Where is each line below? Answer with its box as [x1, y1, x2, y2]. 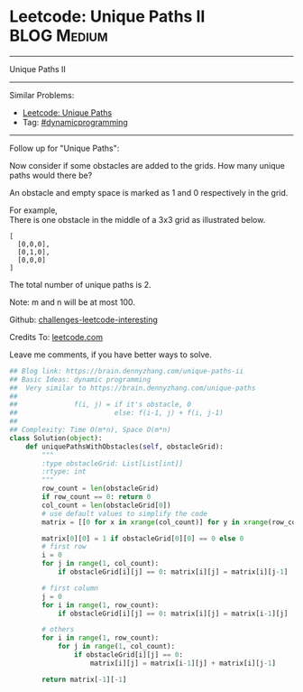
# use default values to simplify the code [41, 509, 207, 518]
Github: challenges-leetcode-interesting [9, 314, 158, 325]
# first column [41, 584, 99, 593]
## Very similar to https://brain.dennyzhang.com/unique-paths [9, 383, 256, 392]
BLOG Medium [9, 25, 108, 46]
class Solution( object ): [9, 433, 103, 443]
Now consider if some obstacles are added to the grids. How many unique [9, 160, 286, 171]
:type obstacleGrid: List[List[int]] [41, 458, 183, 468]
